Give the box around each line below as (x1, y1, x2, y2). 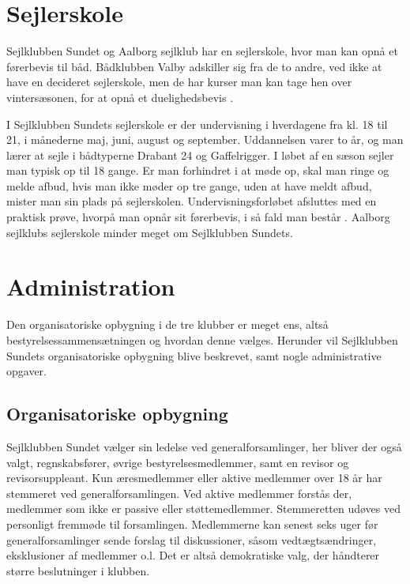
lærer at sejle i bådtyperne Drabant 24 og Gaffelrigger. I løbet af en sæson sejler (6, 146, 394, 163)
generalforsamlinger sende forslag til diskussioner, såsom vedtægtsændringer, (6, 531, 377, 548)
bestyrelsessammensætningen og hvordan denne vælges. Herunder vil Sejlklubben (6, 331, 398, 348)
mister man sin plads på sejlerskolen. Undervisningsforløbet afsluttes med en (6, 193, 377, 209)
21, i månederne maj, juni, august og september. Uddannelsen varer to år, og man (6, 131, 404, 148)
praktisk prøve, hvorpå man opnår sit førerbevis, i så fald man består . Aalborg (6, 209, 390, 225)
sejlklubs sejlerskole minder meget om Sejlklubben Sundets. (6, 224, 293, 240)
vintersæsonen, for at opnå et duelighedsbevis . (6, 89, 234, 105)
